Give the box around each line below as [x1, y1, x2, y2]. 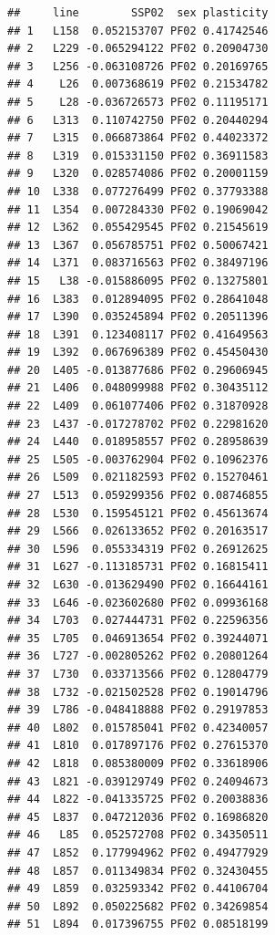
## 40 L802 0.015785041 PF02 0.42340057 [7, 721, 269, 734]
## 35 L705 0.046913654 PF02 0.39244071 [7, 631, 269, 645]
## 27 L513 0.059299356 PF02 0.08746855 [7, 489, 269, 503]
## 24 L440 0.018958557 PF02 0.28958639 [7, 435, 269, 449]
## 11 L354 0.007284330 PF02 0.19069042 [7, 203, 269, 216]
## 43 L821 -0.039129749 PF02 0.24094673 [7, 774, 269, 788]
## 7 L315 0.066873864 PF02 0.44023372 [7, 131, 269, 145]
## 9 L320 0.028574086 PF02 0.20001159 [7, 167, 269, 181]
